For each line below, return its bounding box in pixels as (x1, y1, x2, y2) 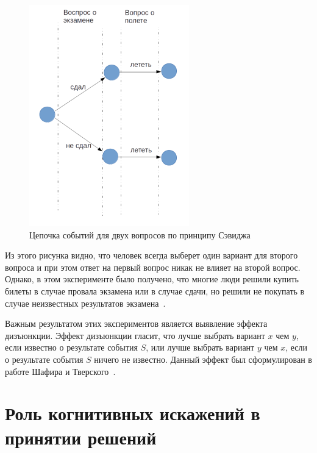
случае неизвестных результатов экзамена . (5, 296, 166, 309)
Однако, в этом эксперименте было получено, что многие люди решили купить (5, 273, 299, 285)
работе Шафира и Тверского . (5, 365, 116, 377)
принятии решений (5, 424, 157, 449)
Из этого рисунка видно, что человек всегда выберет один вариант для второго (5, 249, 298, 262)
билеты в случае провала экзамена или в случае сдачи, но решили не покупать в (5, 284, 305, 297)
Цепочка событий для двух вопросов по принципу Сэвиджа (29, 228, 251, 241)
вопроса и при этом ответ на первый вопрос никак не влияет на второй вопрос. (5, 260, 301, 273)
